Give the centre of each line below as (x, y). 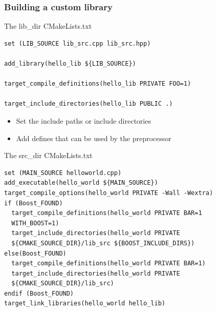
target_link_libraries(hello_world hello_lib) (85, 304)
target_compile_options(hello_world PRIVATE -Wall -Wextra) (109, 193)
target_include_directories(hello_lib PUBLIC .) (89, 104)
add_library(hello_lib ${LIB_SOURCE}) (70, 64)
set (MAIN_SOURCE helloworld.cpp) (63, 173)
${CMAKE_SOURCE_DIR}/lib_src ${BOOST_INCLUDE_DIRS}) (103, 243)
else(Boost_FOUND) (35, 253)
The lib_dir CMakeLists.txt (48, 26)
